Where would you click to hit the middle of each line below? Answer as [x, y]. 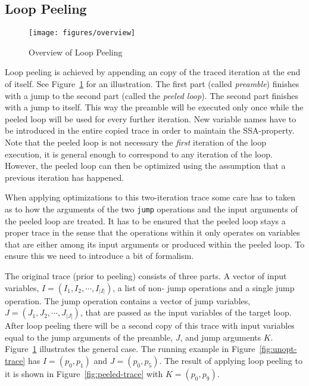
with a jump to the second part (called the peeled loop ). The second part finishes [152, 95]
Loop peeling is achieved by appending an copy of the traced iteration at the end [153, 72]
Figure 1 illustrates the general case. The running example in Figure [130, 349]
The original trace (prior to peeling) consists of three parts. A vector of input [146, 276]
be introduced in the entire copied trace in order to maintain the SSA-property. [150, 130]
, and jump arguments [221, 337]
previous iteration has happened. [65, 177]
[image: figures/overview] [82, 33]
